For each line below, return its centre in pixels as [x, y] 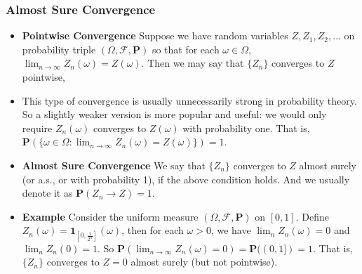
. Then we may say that [193, 63]
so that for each [186, 49]
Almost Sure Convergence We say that [114, 165]
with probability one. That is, [246, 128]
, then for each [153, 230]
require [37, 128]
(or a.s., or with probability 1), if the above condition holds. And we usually [186, 179]
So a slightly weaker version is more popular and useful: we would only [174, 114]
